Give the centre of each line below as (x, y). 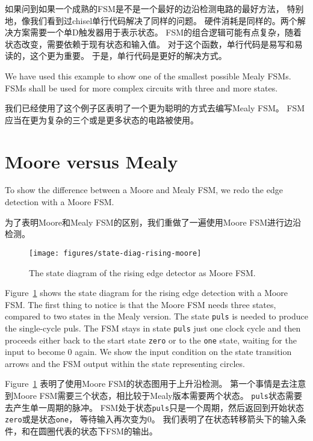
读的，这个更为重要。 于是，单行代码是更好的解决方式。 (116, 56)
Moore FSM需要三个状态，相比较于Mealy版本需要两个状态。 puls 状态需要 (157, 396)
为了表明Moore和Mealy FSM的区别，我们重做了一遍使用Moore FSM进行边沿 (153, 222)
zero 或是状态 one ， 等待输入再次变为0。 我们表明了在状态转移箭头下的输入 (151, 419)
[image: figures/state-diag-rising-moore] (115, 253)
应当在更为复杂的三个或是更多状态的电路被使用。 (102, 119)
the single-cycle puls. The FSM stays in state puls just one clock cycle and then (153, 328)
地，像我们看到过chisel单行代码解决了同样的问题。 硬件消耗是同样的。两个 (151, 20)
